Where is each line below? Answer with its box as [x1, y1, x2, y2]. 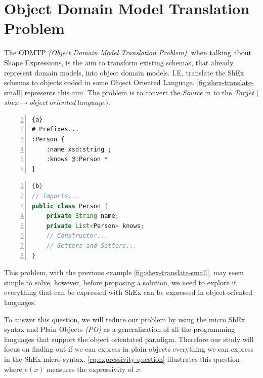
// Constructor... [46, 232, 108, 240]
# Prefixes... [32, 126, 79, 133]
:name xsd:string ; [46, 145, 112, 153]
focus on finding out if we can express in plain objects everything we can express [4, 344, 253, 354]
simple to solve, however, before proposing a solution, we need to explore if [4, 277, 236, 287]
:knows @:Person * [46, 156, 108, 163]
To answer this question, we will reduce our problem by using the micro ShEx [4, 314, 245, 324]
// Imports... [32, 193, 79, 200]
